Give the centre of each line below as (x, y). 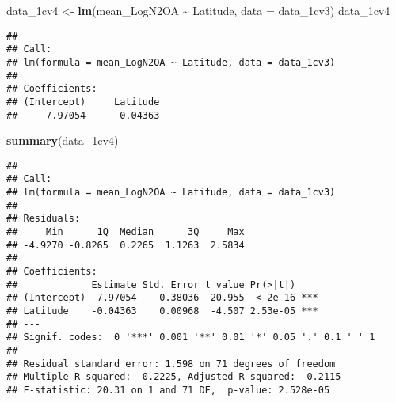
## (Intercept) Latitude (83, 102)
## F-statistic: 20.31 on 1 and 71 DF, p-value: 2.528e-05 (168, 390)
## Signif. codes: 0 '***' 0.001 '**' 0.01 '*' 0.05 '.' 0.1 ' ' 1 (191, 338)
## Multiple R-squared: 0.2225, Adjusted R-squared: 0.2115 (174, 377)
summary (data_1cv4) (63, 140)
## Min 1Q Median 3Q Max (126, 232)
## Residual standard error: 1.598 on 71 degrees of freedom (171, 364)
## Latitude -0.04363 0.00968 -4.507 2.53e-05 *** (162, 311)
